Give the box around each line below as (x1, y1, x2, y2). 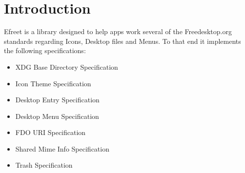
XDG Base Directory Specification (15, 61, 118, 72)
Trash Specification (15, 160, 73, 170)
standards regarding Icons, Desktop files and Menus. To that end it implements (4, 36, 241, 46)
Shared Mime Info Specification (15, 143, 109, 154)
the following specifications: (4, 45, 86, 56)
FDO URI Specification (15, 127, 86, 137)
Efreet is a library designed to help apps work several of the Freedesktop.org (4, 26, 232, 37)
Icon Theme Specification (15, 78, 91, 88)
